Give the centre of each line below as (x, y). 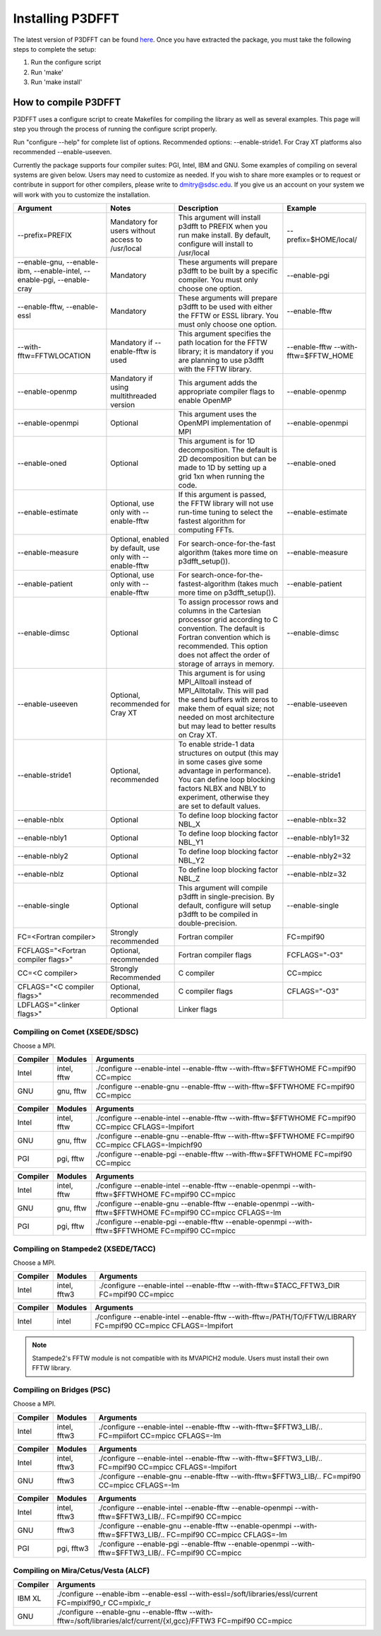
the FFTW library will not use (226, 503)
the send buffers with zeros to (228, 700)
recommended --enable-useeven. (62, 152)
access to (126, 240)
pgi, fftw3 (73, 1548)
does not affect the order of (224, 655)
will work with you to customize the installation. (82, 194)
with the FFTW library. (215, 369)
